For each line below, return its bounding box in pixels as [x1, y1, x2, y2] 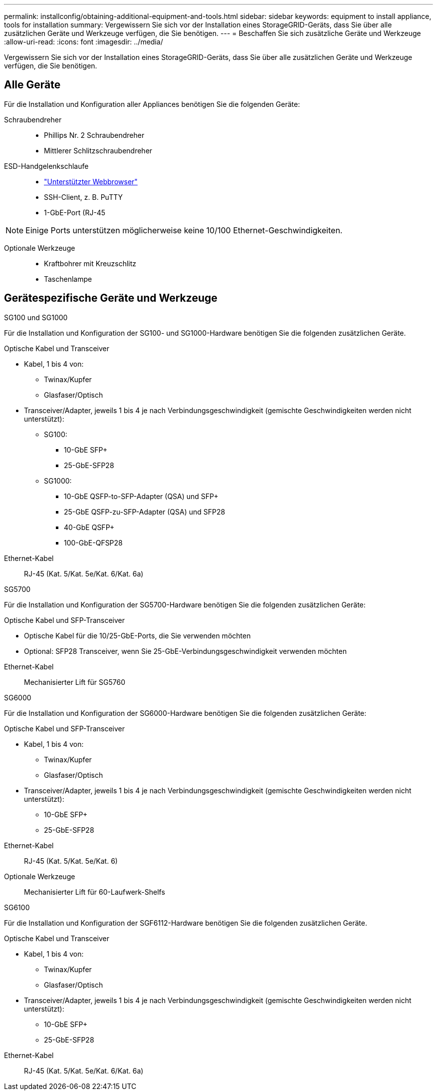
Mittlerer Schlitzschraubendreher [44, 146, 153, 155]
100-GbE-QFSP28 [64, 538, 123, 547]
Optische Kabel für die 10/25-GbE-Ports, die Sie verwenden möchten [24, 631, 251, 640]
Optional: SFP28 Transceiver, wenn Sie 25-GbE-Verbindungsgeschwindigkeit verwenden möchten [24, 646, 347, 655]
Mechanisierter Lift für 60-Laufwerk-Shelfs [24, 887, 165, 896]
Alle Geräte [4, 78, 61, 91]
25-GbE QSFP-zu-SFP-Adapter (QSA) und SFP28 [64, 507, 225, 516]
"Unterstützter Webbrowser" [44, 177, 138, 186]
